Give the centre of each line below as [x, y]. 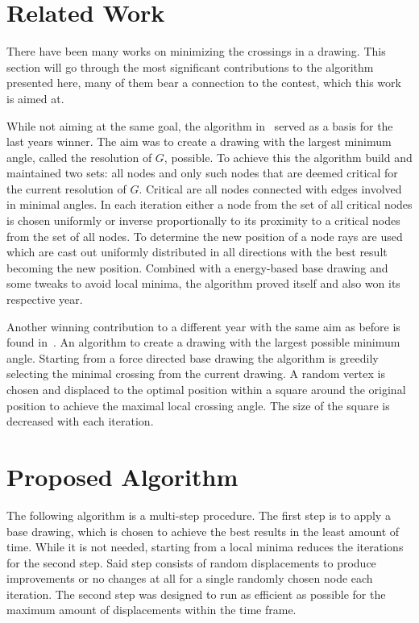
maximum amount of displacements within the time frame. [151, 610]
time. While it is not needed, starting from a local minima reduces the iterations [205, 547]
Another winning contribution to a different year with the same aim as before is [203, 326]
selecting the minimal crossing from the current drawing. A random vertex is [196, 374]
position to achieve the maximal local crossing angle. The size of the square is [198, 405]
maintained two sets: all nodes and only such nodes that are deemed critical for [202, 173]
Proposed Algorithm [122, 476]
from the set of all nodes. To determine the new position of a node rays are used [205, 236]
